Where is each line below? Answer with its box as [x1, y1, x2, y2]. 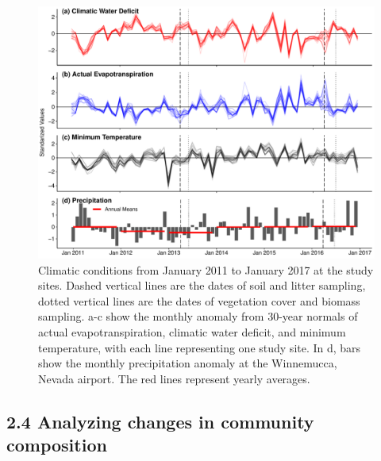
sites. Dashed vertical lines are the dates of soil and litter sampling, [38, 277, 366, 294]
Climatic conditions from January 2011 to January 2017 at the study [38, 261, 374, 278]
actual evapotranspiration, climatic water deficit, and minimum [38, 323, 346, 340]
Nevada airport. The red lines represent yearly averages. [38, 370, 310, 386]
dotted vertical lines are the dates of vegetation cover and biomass [38, 292, 360, 309]
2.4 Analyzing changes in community [6, 409, 314, 433]
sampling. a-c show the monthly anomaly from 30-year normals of [38, 308, 358, 325]
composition [6, 432, 107, 457]
